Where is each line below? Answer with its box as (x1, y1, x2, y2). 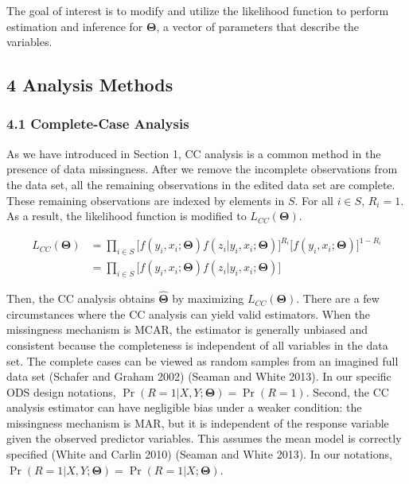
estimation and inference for (6, 17, 143, 34)
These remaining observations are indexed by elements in (6, 192, 285, 208)
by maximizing (172, 290, 244, 307)
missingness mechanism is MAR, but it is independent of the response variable (6, 414, 389, 431)
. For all (294, 192, 333, 208)
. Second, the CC (306, 383, 389, 400)
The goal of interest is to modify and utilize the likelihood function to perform (6, 2, 389, 18)
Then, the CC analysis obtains (6, 290, 155, 307)
